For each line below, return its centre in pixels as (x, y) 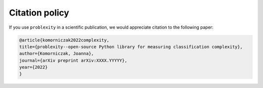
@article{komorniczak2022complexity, (64, 40)
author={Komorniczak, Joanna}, (57, 54)
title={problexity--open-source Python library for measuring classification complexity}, (131, 47)
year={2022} (34, 67)
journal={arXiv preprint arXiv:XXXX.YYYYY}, (73, 60)
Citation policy (39, 13)
